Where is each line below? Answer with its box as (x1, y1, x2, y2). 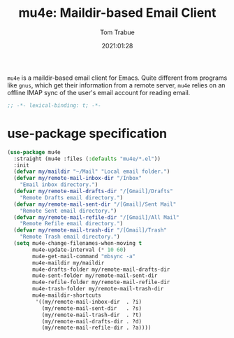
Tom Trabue (100, 28, 135, 36)
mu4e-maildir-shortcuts (32, 292, 101, 299)
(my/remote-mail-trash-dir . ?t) (41, 311, 142, 318)
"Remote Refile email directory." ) (20, 220, 124, 227)
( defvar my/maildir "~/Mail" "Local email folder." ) (13, 168, 170, 176)
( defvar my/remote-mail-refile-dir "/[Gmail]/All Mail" (13, 213, 180, 221)
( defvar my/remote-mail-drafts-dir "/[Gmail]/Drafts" (13, 188, 173, 195)
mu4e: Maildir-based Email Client (18, 5, 217, 21)
